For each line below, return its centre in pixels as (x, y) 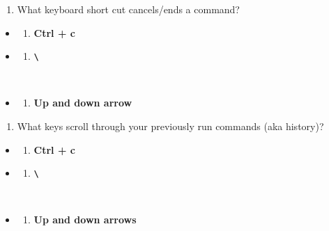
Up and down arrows (85, 220)
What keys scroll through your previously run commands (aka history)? (170, 126)
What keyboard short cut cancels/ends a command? (128, 9)
